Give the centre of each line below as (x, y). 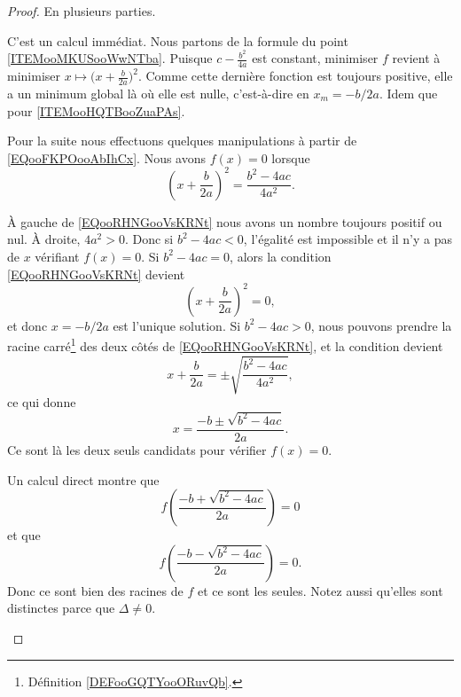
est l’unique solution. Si (177, 325)
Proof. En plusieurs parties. (82, 11)
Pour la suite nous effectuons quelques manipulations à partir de (182, 141)
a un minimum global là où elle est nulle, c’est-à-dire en (158, 93)
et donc (27, 325)
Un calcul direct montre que (83, 479)
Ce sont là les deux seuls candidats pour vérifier (137, 450)
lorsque (291, 157)
